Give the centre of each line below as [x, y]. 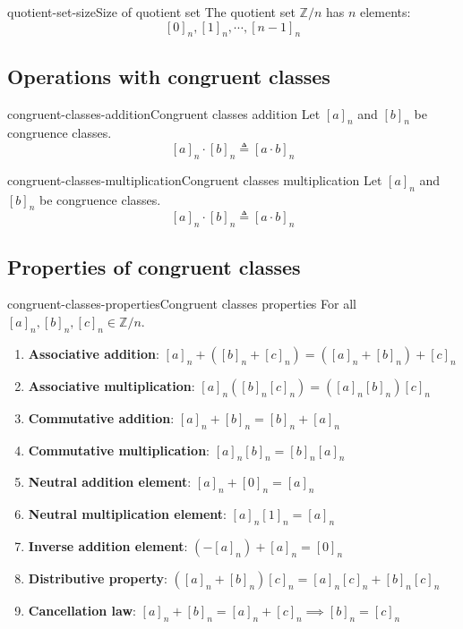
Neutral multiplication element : [127, 514]
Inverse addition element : [108, 545]
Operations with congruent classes [169, 76]
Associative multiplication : [111, 385]
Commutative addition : [101, 417]
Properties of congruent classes [154, 266]
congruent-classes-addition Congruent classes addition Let [164, 113]
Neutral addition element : [110, 482]
